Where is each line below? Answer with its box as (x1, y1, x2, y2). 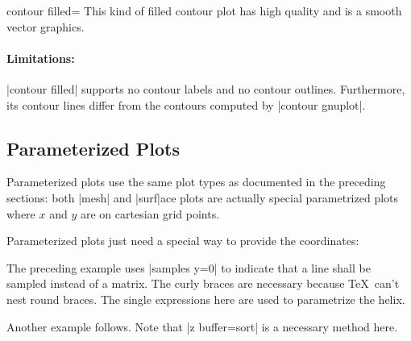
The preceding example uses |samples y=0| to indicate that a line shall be (6, 259, 371, 276)
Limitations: (6, 49, 75, 66)
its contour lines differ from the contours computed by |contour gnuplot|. (6, 96, 366, 113)
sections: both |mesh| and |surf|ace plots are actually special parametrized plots (6, 189, 399, 206)
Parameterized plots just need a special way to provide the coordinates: (6, 232, 359, 249)
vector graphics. (6, 18, 85, 35)
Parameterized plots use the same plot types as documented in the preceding (6, 173, 386, 190)
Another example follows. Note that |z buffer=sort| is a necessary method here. (6, 318, 398, 335)
